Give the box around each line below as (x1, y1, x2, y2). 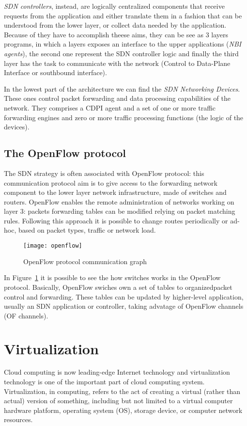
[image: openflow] (23, 242, 82, 250)
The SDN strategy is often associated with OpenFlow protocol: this (4, 168, 204, 178)
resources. (4, 414, 33, 425)
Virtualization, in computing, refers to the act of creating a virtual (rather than (4, 386, 241, 396)
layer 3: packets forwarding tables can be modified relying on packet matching (4, 206, 235, 216)
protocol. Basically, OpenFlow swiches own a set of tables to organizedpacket (4, 282, 232, 292)
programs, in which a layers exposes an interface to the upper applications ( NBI (4, 39, 242, 49)
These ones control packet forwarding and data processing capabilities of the (4, 93, 231, 103)
